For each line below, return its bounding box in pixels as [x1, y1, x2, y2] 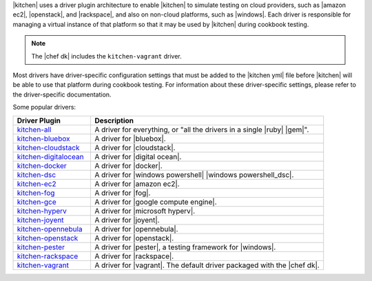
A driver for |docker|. [94, 160, 163, 170]
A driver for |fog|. [94, 188, 151, 198]
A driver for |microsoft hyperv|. [94, 206, 196, 216]
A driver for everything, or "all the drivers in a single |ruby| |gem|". [94, 125, 309, 134]
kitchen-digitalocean [17, 152, 84, 161]
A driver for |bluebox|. [94, 134, 166, 143]
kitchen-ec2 [17, 179, 56, 189]
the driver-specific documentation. [12, 90, 112, 98]
